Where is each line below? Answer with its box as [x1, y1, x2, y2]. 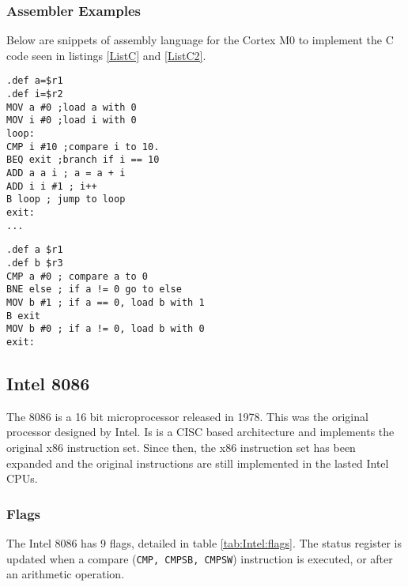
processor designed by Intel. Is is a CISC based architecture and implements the [6, 423, 395, 440]
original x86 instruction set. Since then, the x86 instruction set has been [6, 438, 356, 455]
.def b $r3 [6, 257, 63, 269]
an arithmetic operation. [6, 566, 125, 582]
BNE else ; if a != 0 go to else [6, 284, 182, 295]
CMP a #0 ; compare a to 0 [6, 270, 148, 282]
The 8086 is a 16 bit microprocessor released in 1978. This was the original [6, 408, 368, 424]
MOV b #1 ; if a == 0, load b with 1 [6, 296, 205, 308]
